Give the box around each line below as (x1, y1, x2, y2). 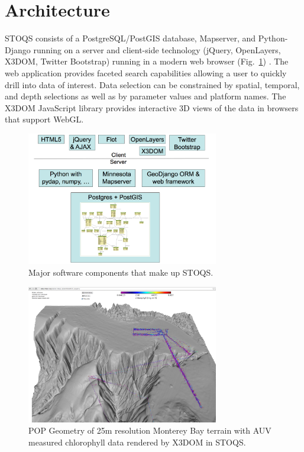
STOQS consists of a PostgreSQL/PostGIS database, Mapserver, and (5, 32, 256, 44)
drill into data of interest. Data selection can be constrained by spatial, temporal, (5, 78, 300, 91)
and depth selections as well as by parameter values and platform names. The (5, 90, 286, 102)
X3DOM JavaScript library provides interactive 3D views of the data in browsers (5, 101, 299, 114)
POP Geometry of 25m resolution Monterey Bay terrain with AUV (28, 424, 271, 437)
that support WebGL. (5, 113, 84, 125)
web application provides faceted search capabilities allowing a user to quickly (5, 66, 287, 79)
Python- (258, 32, 288, 44)
